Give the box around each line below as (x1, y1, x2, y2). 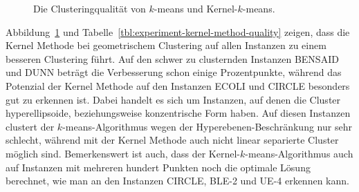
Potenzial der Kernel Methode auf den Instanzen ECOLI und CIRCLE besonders (6, 78, 350, 93)
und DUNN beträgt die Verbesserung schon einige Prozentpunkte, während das (6, 65, 342, 79)
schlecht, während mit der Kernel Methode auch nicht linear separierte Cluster (6, 133, 339, 147)
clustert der (6, 119, 55, 133)
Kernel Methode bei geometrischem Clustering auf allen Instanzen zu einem (6, 38, 326, 52)
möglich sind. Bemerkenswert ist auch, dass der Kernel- (6, 146, 241, 160)
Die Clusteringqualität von (33, 1, 146, 15)
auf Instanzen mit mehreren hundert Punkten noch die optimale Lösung (6, 160, 311, 174)
